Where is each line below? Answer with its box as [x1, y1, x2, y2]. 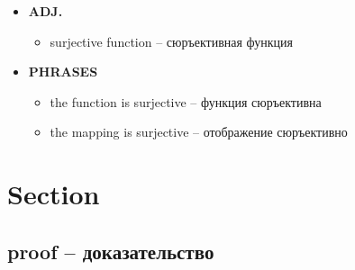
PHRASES [28, 62, 98, 81]
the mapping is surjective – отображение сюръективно [50, 122, 348, 141]
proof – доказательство [7, 237, 214, 265]
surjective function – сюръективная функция [50, 31, 294, 50]
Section [7, 175, 100, 212]
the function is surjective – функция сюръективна [50, 92, 322, 111]
